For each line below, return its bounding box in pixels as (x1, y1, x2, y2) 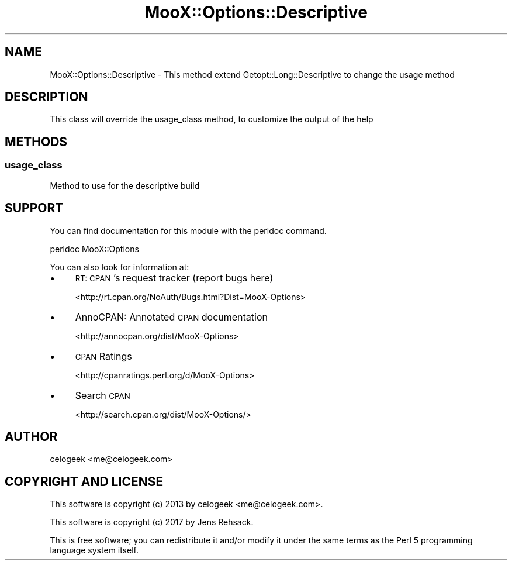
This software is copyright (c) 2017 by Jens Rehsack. (50, 517, 254, 528)
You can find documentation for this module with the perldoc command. (50, 225, 327, 236)
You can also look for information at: (50, 261, 189, 272)
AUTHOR (5, 429, 58, 444)
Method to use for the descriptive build (50, 180, 200, 191)
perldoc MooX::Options (50, 243, 139, 254)
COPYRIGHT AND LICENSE (5, 474, 164, 489)
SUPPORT (5, 201, 64, 216)
